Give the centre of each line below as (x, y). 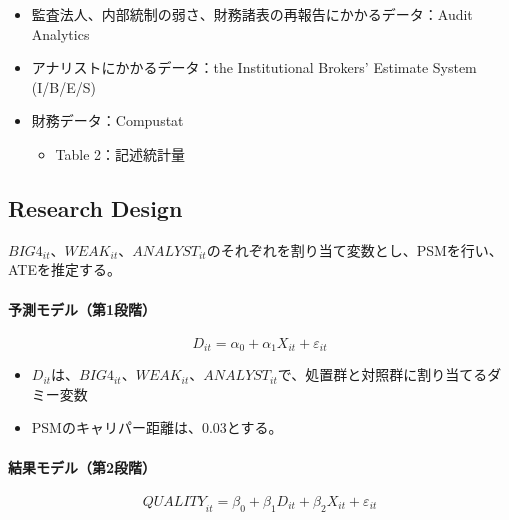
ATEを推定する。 (64, 269)
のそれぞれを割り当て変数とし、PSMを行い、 (354, 249)
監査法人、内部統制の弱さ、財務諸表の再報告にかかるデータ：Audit (252, 14)
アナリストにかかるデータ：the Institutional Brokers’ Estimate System (254, 67)
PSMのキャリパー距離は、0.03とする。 (157, 427)
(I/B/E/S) (63, 86)
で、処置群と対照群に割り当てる (382, 374)
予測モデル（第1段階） (82, 308)
